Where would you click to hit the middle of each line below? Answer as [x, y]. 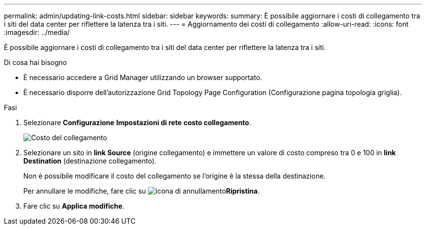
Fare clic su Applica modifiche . [74, 206]
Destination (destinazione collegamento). [90, 161]
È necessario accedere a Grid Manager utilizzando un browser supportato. [143, 77]
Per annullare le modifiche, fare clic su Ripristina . [142, 191]
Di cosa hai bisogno [35, 62]
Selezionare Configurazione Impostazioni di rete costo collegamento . [137, 123]
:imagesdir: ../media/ [37, 32]
